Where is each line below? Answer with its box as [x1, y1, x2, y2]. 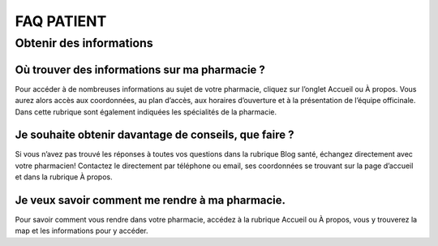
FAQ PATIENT [15, 12, 107, 30]
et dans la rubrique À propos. [15, 172, 113, 182]
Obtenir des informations [15, 36, 153, 50]
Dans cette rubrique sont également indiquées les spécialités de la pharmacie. [15, 106, 277, 117]
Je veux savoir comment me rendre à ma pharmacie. [15, 193, 286, 207]
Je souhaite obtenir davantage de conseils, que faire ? [15, 128, 294, 142]
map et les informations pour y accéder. [15, 226, 149, 235]
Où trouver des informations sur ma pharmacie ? [15, 63, 265, 76]
